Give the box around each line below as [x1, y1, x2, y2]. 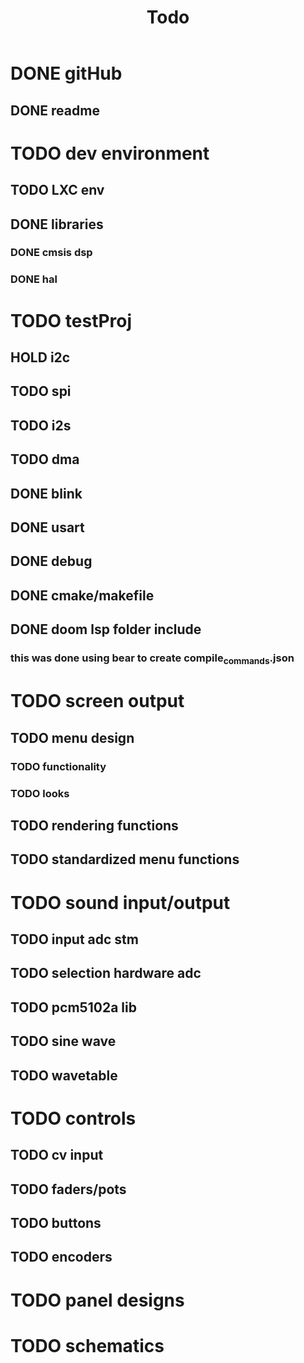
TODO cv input [10, 1147, 104, 1164]
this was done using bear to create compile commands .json [10, 651, 295, 667]
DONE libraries [10, 216, 104, 233]
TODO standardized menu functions [10, 851, 240, 868]
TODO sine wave [10, 1033, 117, 1050]
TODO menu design [10, 729, 135, 746]
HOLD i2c [10, 349, 71, 366]
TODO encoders [10, 1249, 113, 1266]
